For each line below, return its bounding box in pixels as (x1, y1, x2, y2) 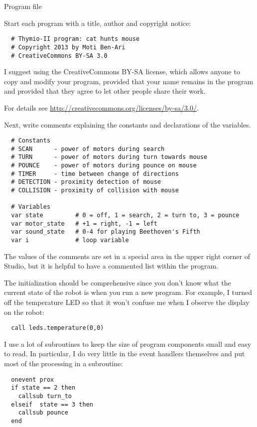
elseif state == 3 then (11, 401, 93, 408)
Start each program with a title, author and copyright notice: (4, 17, 191, 28)
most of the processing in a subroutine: (4, 358, 123, 369)
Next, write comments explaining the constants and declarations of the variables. (4, 119, 251, 130)
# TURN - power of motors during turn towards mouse (11, 153, 208, 161)
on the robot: (4, 306, 44, 317)
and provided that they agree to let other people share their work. (4, 86, 206, 96)
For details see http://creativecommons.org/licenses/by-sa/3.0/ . (4, 102, 199, 113)
